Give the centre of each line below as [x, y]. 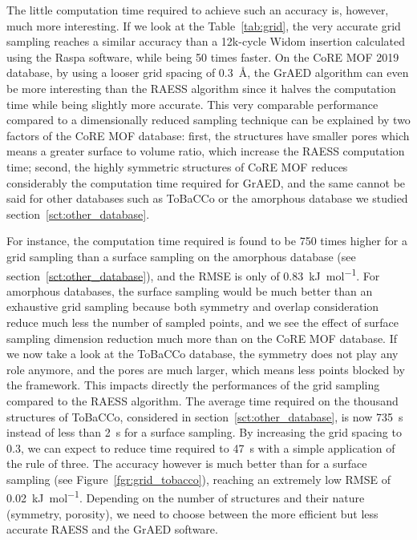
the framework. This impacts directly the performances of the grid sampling [193, 385]
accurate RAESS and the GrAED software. [112, 529]
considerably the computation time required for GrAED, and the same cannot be [206, 182]
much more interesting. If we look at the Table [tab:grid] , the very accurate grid [204, 25]
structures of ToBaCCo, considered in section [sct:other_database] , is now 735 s [205, 416]
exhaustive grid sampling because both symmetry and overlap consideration [193, 306]
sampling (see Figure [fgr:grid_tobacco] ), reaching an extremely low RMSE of [198, 479]
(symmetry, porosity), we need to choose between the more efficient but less [192, 513]
